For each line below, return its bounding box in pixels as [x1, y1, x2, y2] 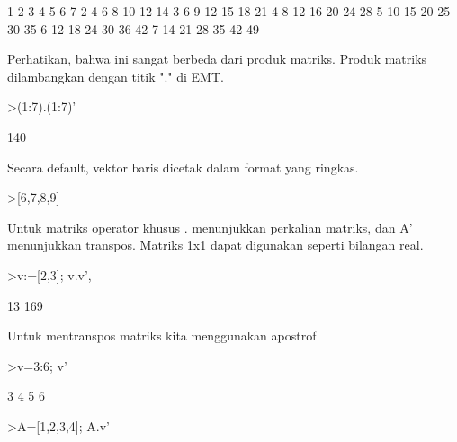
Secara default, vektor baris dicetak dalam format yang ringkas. [7, 157, 359, 176]
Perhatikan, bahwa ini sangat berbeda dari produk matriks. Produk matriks [7, 49, 427, 68]
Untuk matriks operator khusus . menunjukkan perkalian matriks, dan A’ [7, 217, 413, 236]
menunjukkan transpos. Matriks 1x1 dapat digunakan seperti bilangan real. [7, 235, 424, 254]
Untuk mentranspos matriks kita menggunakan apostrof [7, 326, 317, 345]
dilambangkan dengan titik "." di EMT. [7, 66, 224, 85]
